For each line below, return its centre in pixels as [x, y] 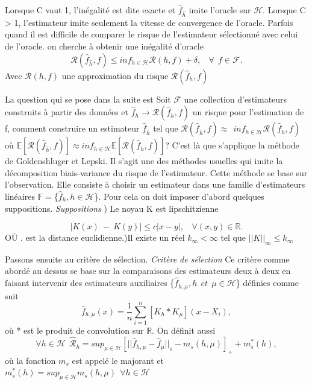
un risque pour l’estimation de [248, 112]
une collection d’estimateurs [236, 99]
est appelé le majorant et [118, 360]
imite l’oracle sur [220, 10]
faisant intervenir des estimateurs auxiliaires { [90, 283]
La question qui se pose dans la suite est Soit [88, 99]
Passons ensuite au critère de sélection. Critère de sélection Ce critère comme [147, 259]
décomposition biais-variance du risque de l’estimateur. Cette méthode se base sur [156, 172]
